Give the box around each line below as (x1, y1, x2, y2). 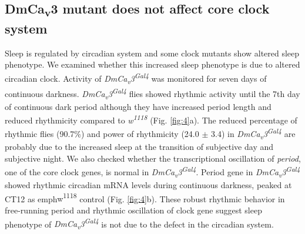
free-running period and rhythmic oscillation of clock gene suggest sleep (5, 204, 262, 216)
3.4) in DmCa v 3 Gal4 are (211, 126, 296, 141)
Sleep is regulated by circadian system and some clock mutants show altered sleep (5, 46, 300, 59)
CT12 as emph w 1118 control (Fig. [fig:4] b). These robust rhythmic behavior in (5, 190, 285, 205)
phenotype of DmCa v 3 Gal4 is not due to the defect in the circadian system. (5, 216, 274, 232)
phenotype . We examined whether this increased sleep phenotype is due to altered (5, 58, 300, 71)
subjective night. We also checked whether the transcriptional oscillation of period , (5, 152, 301, 164)
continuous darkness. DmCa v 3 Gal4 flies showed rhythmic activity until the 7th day (5, 85, 300, 101)
